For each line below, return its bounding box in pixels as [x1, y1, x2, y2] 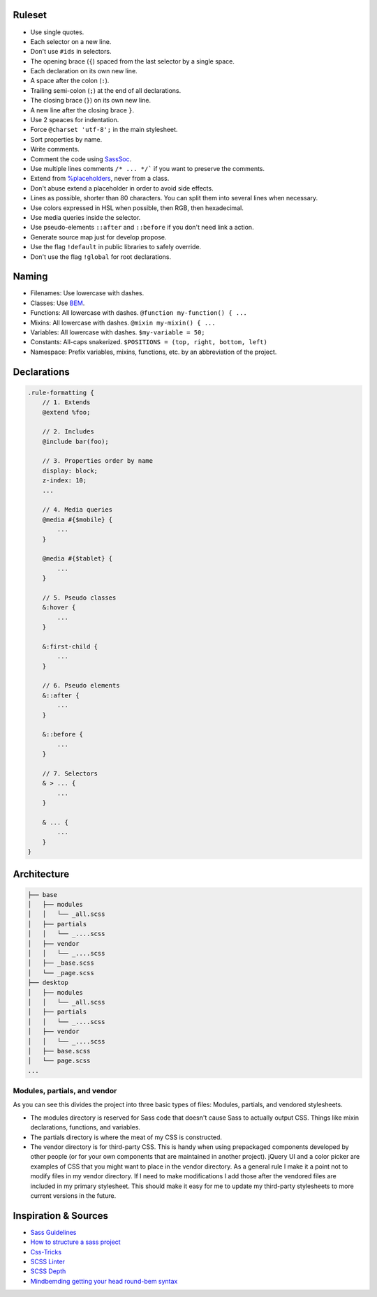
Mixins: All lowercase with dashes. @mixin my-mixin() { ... [30, 318, 216, 327]
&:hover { [42, 604, 76, 612]
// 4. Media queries [42, 506, 113, 514]
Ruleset [13, 9, 47, 21]
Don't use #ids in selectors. [30, 47, 112, 56]
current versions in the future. [30, 1191, 117, 1200]
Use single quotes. [30, 28, 84, 36]
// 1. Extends [42, 399, 91, 406]
